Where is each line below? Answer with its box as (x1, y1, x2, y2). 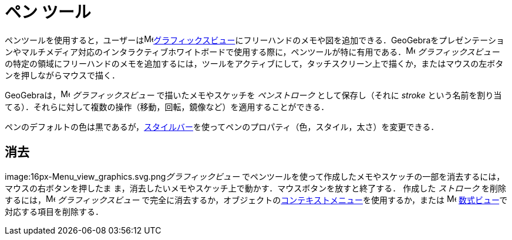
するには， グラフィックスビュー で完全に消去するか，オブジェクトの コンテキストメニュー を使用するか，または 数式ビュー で (5, 194, 508, 205)
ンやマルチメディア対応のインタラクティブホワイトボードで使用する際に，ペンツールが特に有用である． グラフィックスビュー (5, 46, 500, 57)
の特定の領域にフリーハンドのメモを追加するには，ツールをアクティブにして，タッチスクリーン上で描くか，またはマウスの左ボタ (5, 58, 504, 68)
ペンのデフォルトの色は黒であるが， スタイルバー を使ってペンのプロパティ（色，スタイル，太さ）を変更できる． (5, 121, 439, 132)
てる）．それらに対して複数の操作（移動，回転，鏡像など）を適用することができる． (5, 101, 329, 112)
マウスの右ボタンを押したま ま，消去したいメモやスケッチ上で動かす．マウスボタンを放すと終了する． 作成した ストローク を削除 (5, 183, 507, 193)
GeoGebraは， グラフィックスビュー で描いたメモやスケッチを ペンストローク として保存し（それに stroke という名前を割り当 (5, 90, 502, 100)
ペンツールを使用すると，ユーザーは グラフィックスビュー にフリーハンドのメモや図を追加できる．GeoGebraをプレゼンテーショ (5, 35, 504, 45)
